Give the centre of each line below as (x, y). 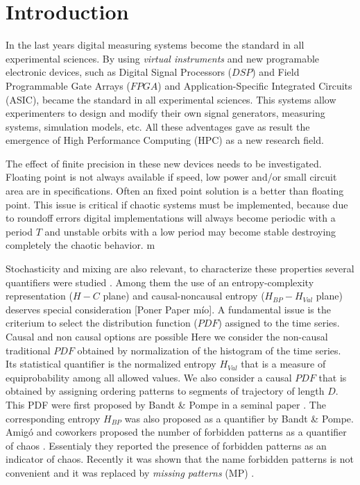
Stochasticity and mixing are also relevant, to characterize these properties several (180, 269)
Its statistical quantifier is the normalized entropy (111, 364)
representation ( (39, 296)
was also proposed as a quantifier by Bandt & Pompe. (239, 418)
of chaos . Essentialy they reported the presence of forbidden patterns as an (166, 445)
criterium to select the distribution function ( (102, 323)
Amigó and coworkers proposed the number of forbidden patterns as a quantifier (176, 432)
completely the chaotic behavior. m (80, 245)
